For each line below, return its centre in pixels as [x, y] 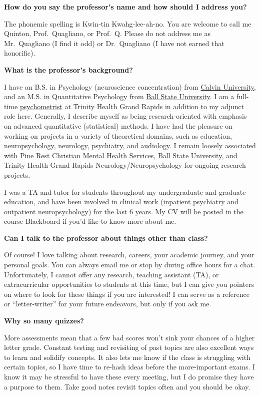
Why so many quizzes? [44, 321]
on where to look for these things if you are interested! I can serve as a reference [127, 294]
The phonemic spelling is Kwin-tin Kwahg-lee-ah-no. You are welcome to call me [128, 23]
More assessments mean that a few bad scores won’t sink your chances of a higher [129, 337]
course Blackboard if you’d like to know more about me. [90, 221]
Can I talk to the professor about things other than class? [106, 238]
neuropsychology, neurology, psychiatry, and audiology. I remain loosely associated [130, 145]
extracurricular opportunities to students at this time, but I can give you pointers [129, 284]
